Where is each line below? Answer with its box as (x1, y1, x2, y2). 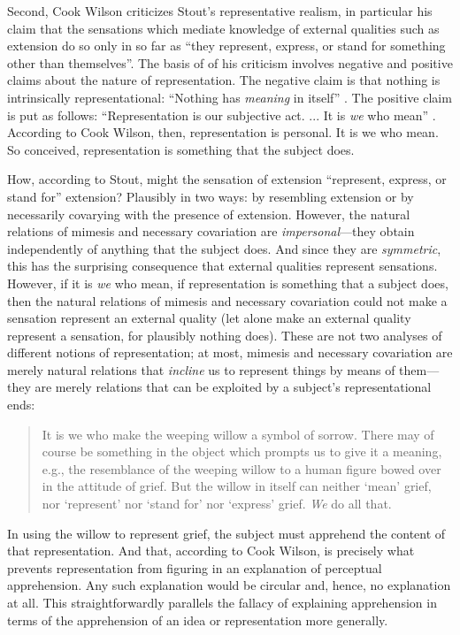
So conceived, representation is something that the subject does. (7, 140, 355, 158)
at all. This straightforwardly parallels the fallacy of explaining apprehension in (7, 593, 437, 611)
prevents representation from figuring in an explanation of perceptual (7, 558, 382, 577)
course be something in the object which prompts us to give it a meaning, (42, 442, 442, 461)
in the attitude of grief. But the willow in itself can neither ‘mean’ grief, (42, 477, 432, 495)
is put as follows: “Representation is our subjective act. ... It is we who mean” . (7, 105, 436, 124)
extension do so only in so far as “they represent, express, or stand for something (7, 36, 446, 55)
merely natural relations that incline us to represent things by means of (7, 360, 395, 379)
